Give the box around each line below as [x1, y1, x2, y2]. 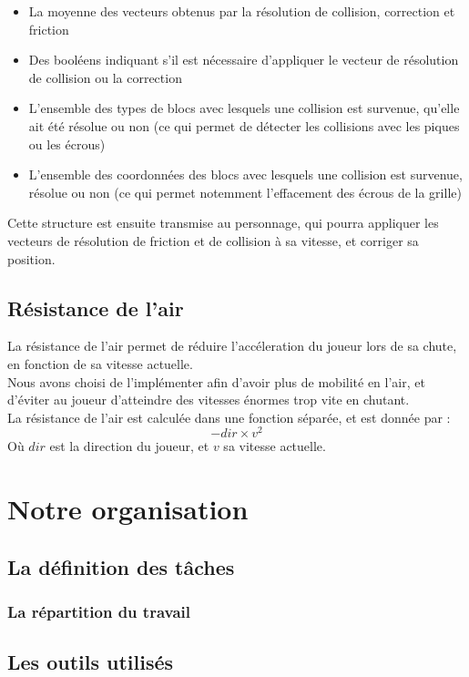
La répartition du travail [7, 600, 190, 623]
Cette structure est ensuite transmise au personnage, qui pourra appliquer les [7, 213, 439, 232]
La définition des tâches [7, 552, 235, 580]
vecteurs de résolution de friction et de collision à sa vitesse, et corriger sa [7, 231, 419, 250]
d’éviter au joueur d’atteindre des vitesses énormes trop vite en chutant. [7, 390, 410, 409]
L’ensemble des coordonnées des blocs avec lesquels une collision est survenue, [28, 165, 463, 184]
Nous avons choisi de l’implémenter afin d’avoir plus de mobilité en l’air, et [7, 372, 425, 391]
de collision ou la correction [28, 67, 182, 87]
